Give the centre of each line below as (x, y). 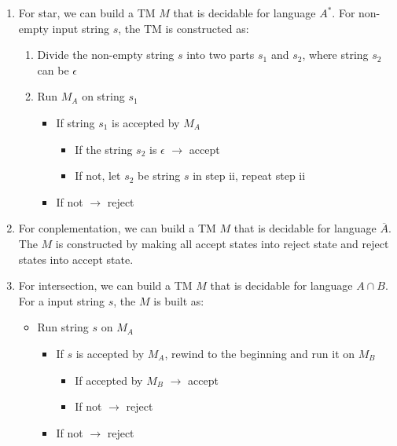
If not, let (98, 175)
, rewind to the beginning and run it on (260, 353)
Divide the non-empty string (106, 55)
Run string (63, 327)
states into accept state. (76, 259)
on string (103, 96)
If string (75, 122)
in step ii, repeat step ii (249, 175)
